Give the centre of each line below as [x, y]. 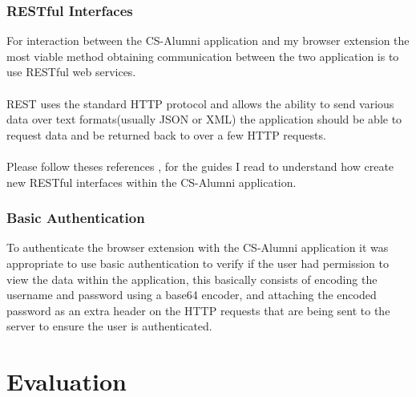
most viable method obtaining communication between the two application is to [203, 56]
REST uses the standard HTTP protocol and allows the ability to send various [200, 103]
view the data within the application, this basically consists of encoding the [192, 279]
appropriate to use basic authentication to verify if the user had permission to [198, 263]
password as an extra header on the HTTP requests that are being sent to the [198, 310]
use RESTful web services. [71, 72]
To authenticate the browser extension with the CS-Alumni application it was [198, 247]
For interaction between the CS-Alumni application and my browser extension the [208, 41]
